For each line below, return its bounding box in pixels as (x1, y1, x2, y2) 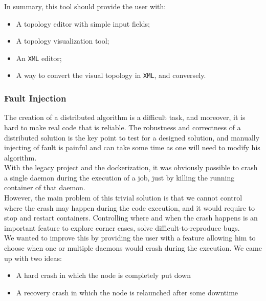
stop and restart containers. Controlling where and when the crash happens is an (4, 212, 258, 223)
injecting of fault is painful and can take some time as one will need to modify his (4, 142, 260, 153)
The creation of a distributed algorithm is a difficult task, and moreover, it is (4, 112, 246, 123)
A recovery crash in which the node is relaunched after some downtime (16, 287, 238, 297)
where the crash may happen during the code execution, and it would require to (4, 202, 255, 213)
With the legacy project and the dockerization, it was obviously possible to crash (4, 162, 258, 173)
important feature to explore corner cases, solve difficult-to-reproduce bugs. (4, 222, 240, 233)
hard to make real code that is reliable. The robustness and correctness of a (4, 122, 241, 132)
